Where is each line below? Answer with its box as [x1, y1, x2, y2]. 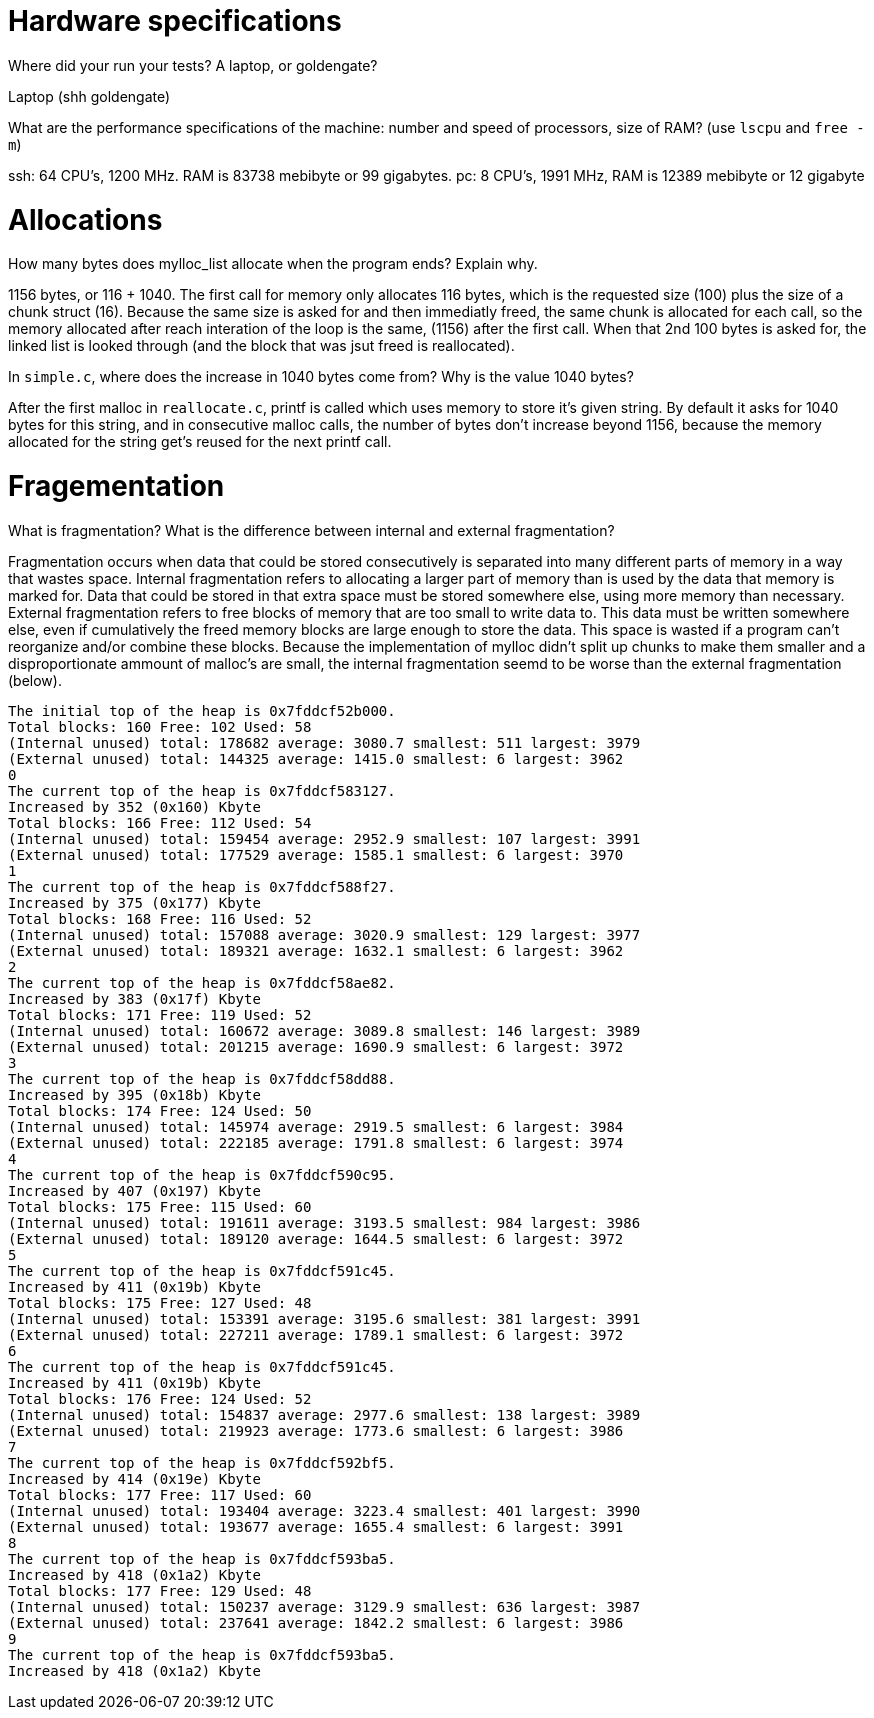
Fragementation [8, 469, 225, 503]
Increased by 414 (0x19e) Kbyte [8, 1470, 261, 1487]
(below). [8, 671, 62, 689]
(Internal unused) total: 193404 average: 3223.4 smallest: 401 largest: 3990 [8, 1502, 641, 1519]
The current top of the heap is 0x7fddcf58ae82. [8, 974, 396, 991]
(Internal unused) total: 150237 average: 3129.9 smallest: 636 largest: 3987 [8, 1598, 641, 1615]
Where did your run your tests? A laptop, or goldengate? [8, 56, 378, 74]
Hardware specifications [8, 4, 342, 38]
